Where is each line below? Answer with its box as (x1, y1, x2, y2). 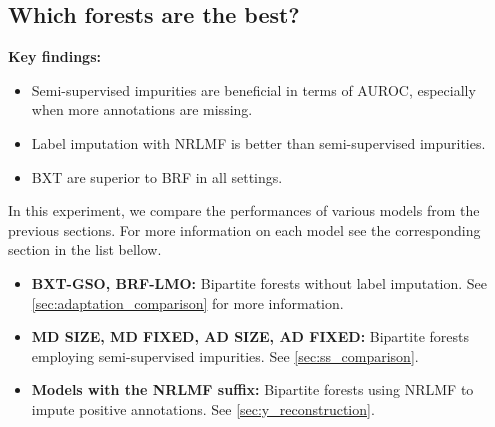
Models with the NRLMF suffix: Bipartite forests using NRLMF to (31, 379, 474, 400)
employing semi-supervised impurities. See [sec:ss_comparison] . (31, 345, 419, 366)
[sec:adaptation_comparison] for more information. (31, 292, 344, 313)
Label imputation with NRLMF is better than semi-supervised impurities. (31, 132, 486, 153)
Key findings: (8, 46, 101, 67)
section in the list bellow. (8, 239, 162, 260)
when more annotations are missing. (31, 99, 253, 120)
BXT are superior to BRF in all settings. (31, 166, 283, 187)
